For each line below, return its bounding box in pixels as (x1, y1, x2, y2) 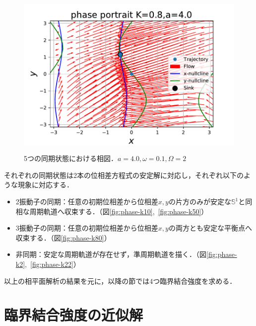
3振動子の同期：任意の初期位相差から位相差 (15, 223, 158, 233)
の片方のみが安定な (168, 196, 231, 207)
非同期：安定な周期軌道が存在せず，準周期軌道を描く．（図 (15, 249, 207, 259)
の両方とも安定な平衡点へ (168, 223, 252, 233)
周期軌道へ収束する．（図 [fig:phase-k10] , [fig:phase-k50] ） (29, 206, 208, 216)
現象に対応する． (17, 179, 73, 190)
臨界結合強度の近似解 (4, 305, 143, 325)
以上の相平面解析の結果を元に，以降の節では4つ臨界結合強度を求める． (4, 275, 237, 286)
